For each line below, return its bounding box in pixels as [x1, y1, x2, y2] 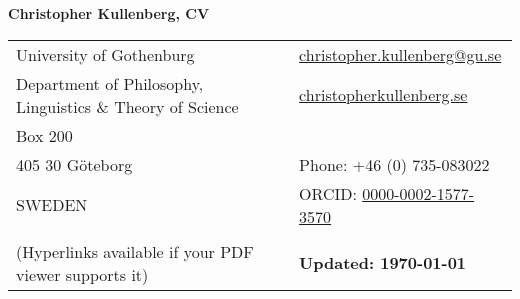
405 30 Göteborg [16, 152, 133, 176]
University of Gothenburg [16, 42, 195, 66]
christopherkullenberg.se [299, 83, 468, 107]
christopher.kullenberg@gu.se [299, 42, 502, 66]
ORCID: [299, 181, 357, 205]
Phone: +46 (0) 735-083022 [299, 152, 490, 176]
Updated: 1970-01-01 [299, 251, 467, 275]
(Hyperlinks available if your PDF [16, 239, 254, 263]
